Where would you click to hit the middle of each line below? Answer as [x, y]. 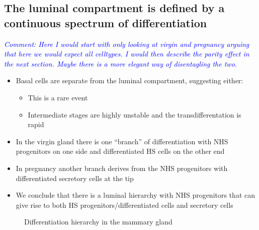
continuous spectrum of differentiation [106, 22]
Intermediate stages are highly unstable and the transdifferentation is [135, 114]
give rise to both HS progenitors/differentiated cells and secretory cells [124, 205]
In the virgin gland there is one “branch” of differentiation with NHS [122, 141]
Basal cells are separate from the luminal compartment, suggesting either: [129, 80]
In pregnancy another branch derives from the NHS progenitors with [122, 168]
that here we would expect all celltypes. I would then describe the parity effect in [127, 54]
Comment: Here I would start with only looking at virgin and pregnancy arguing [127, 44]
